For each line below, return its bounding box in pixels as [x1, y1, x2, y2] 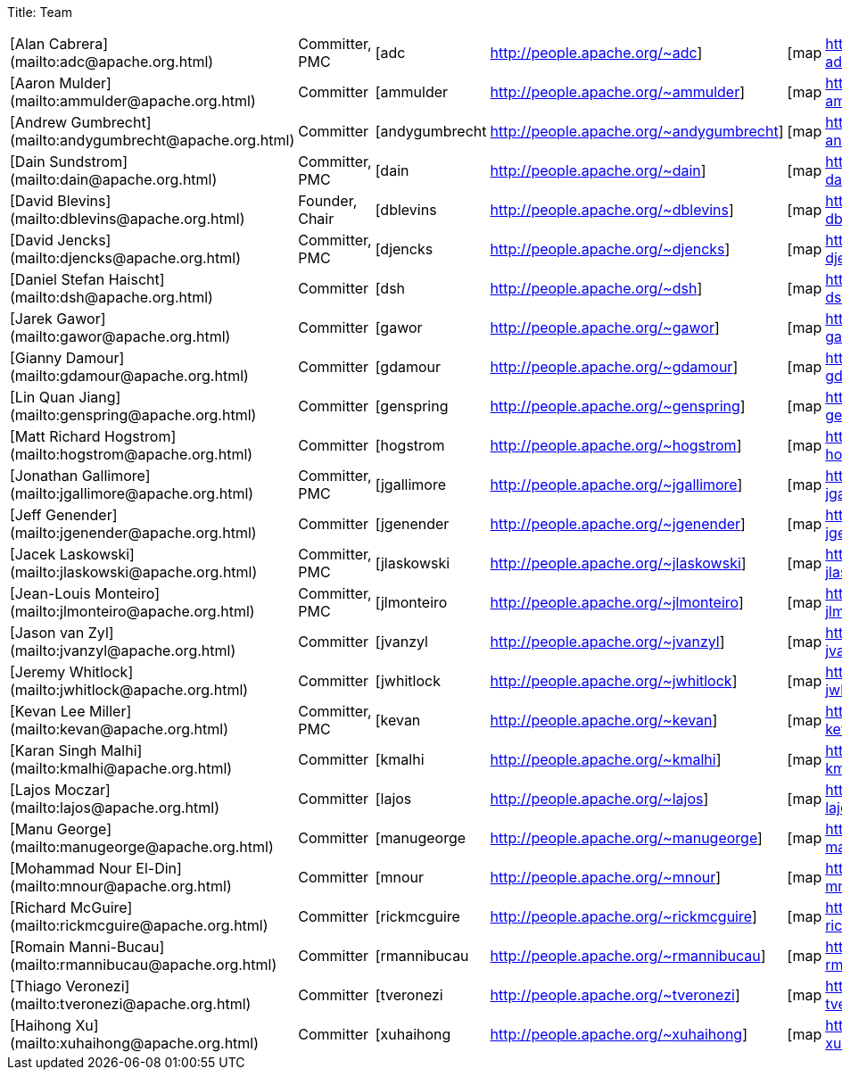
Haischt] [108, 270, 165, 288]
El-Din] [136, 859, 182, 877]
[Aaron [10, 74, 55, 92]
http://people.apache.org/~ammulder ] [490, 83, 746, 101]
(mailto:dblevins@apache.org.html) [10, 210, 245, 228]
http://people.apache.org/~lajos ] [490, 790, 709, 808]
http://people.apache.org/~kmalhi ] [490, 750, 722, 768]
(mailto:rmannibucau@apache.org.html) [10, 956, 277, 973]
